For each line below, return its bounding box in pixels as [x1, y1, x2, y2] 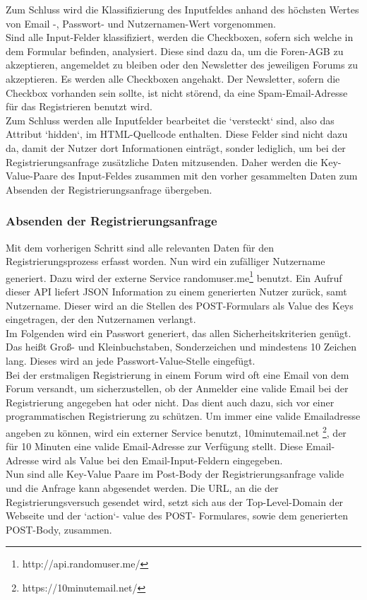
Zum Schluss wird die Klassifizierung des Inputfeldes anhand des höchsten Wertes [6, 2, 359, 16]
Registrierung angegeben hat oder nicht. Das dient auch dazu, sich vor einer [6, 394, 335, 409]
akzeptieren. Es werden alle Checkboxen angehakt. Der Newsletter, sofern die [6, 71, 340, 86]
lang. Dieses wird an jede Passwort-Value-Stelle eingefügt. [6, 353, 255, 367]
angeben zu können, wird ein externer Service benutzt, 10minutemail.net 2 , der [6, 423, 347, 440]
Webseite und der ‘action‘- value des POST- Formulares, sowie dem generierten [6, 508, 349, 523]
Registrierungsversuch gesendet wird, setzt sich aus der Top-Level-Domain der [6, 494, 344, 509]
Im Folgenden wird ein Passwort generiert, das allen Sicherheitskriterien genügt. [6, 325, 351, 340]
